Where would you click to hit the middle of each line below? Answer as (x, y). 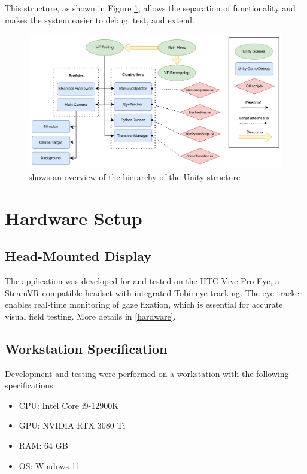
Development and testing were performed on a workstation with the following (147, 373)
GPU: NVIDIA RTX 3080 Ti (72, 425)
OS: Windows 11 (49, 465)
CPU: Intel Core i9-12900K (69, 405)
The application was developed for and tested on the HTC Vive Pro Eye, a (142, 280)
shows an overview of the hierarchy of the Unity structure (135, 176)
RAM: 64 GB (43, 445)
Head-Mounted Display (78, 256)
